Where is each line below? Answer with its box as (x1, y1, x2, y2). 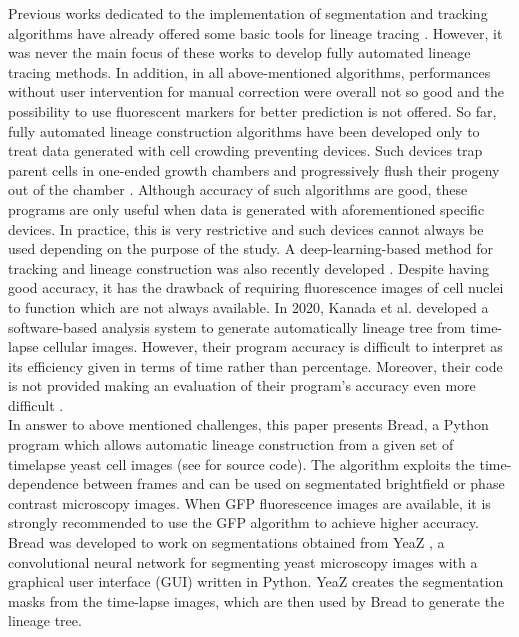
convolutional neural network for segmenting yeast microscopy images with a (8, 551, 478, 572)
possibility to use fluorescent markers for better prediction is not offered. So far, (8, 100, 497, 121)
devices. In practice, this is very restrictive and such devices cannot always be (8, 218, 484, 239)
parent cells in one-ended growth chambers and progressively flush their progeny (8, 159, 500, 180)
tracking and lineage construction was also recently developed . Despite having (8, 257, 489, 278)
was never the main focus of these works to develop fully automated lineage (8, 42, 471, 63)
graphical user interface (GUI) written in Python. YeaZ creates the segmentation (8, 571, 504, 592)
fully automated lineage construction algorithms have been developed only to (8, 120, 480, 141)
